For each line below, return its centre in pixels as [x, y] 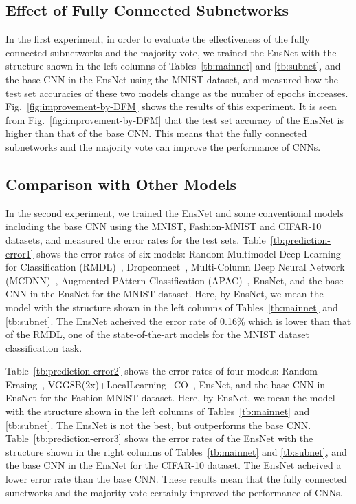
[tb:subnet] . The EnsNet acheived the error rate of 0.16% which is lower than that [178, 321]
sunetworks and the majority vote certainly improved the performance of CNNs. [174, 492]
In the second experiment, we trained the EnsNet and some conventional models [175, 212]
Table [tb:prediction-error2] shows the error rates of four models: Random [162, 371]
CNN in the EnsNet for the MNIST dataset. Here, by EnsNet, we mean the [165, 294]
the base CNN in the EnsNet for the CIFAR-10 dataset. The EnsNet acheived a [174, 465]
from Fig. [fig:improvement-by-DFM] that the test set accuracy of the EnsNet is [175, 119]
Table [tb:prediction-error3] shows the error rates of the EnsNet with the [159, 438]
